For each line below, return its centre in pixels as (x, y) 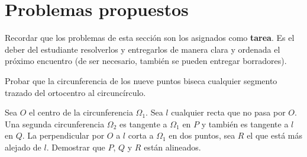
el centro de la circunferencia (81, 112)
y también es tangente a (245, 124)
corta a (141, 135)
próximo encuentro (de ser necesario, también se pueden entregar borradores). (146, 61)
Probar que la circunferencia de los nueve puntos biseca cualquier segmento (141, 80)
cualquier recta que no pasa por (228, 112)
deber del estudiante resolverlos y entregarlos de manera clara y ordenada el (143, 49)
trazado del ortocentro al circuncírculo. (75, 92)
